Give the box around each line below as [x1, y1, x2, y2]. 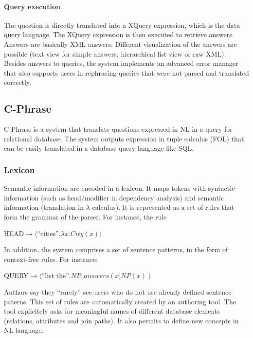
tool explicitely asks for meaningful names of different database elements [4, 306, 220, 316]
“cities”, [37, 228, 61, 238]
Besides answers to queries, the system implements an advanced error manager [4, 58, 238, 68]
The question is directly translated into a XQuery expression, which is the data [4, 20, 240, 30]
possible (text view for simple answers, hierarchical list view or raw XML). [4, 48, 226, 59]
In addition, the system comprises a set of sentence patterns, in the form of [4, 244, 228, 255]
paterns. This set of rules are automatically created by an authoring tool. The [4, 296, 236, 306]
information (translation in [4, 202, 84, 212]
